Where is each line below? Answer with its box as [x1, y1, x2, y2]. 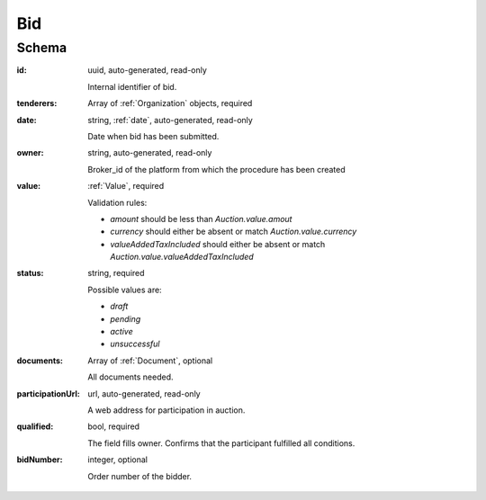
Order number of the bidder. [87, 470, 193, 481]
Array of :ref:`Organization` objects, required [87, 98, 253, 109]
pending [110, 313, 141, 324]
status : [16, 268, 44, 279]
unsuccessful [110, 338, 160, 350]
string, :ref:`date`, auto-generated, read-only [87, 114, 254, 125]
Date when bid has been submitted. [87, 130, 220, 141]
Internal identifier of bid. [87, 81, 177, 92]
